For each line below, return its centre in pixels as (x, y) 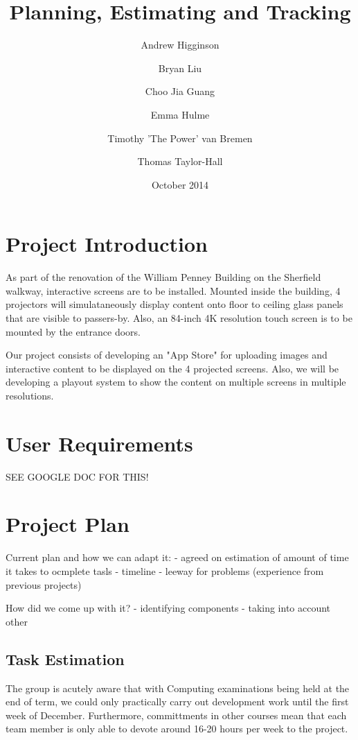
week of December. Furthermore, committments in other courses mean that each (176, 715)
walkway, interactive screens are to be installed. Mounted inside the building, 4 (173, 290)
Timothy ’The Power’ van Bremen (180, 138)
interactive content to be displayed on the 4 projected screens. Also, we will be (172, 368)
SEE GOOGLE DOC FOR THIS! (77, 476)
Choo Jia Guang (180, 91)
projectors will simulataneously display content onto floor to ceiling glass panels (174, 304)
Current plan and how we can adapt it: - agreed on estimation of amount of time (177, 557)
